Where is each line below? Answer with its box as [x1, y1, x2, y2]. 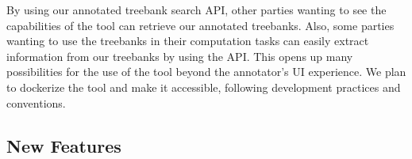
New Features [6, 133, 121, 157]
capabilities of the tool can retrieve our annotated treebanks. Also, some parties [6, 17, 395, 33]
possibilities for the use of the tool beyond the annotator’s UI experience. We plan [6, 63, 406, 80]
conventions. [6, 94, 66, 111]
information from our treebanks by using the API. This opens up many [6, 47, 353, 64]
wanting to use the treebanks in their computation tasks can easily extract [6, 32, 369, 49]
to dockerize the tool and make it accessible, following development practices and [6, 78, 401, 95]
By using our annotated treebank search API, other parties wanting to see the [6, 2, 387, 17]
